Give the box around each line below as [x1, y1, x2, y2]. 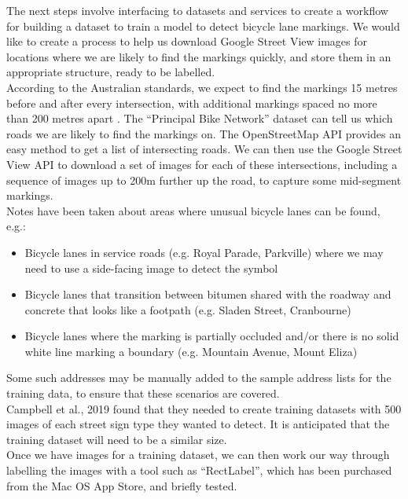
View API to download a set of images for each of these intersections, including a [6, 156, 398, 172]
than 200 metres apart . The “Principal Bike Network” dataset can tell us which [6, 110, 393, 127]
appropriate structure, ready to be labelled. [6, 64, 215, 80]
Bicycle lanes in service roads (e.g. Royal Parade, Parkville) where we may [24, 244, 384, 260]
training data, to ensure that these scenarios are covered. [6, 385, 280, 402]
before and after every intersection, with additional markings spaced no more [6, 94, 377, 111]
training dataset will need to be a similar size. [6, 431, 227, 447]
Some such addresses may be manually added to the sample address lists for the [6, 369, 391, 386]
